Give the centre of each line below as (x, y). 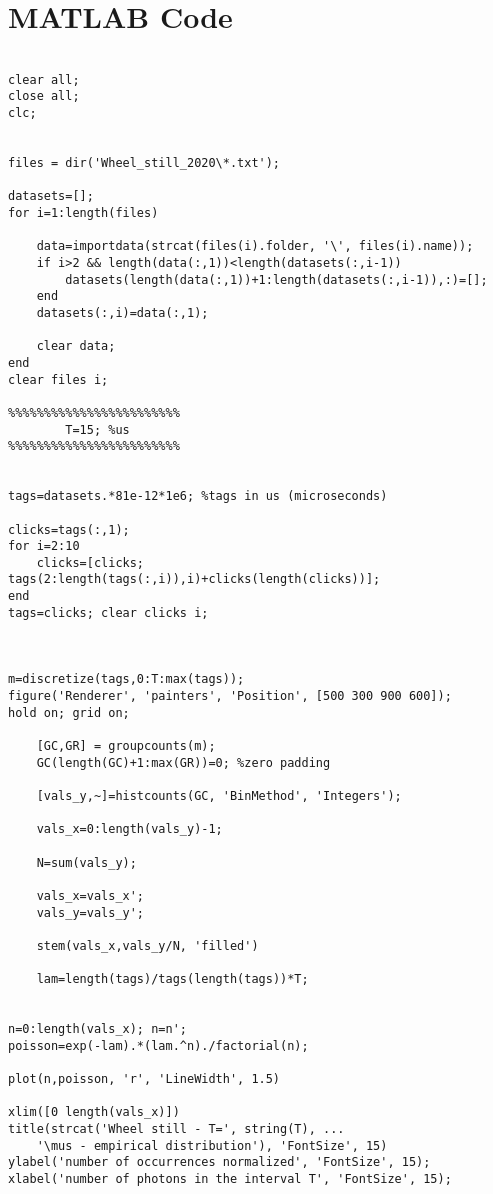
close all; (44, 96)
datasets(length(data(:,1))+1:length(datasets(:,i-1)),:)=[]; (276, 279)
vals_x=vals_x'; (90, 895)
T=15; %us (97, 429)
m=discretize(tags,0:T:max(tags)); (126, 679)
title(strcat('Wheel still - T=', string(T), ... (176, 1129)
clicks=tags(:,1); (69, 529)
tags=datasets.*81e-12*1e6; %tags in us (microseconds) (198, 496)
